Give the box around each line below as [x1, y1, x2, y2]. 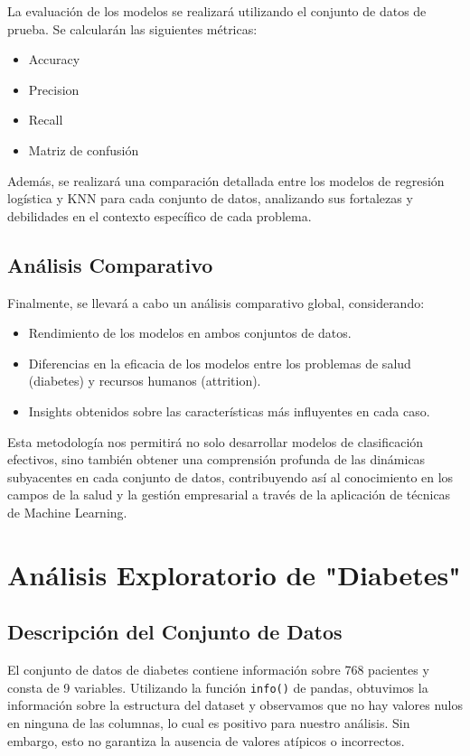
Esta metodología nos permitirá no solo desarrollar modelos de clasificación [7, 432, 424, 451]
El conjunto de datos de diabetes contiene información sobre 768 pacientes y [7, 660, 429, 679]
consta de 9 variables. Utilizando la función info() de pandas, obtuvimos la [7, 677, 428, 696]
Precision [28, 79, 80, 98]
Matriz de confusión [28, 140, 139, 159]
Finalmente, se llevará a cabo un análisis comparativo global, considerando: [7, 293, 425, 312]
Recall [28, 110, 63, 129]
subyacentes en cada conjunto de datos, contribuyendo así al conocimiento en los [7, 467, 454, 486]
